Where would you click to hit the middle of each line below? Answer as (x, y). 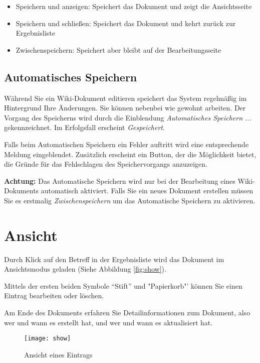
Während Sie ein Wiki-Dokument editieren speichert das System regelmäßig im (125, 98)
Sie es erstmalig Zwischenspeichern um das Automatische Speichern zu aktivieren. (130, 200)
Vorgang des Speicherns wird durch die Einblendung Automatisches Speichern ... (128, 117)
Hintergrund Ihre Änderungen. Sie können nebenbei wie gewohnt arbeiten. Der (125, 108)
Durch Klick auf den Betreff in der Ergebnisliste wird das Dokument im (114, 259)
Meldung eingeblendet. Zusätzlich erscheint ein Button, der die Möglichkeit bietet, (130, 154)
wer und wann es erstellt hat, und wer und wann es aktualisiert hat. (108, 322)
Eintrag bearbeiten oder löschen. (54, 295)
